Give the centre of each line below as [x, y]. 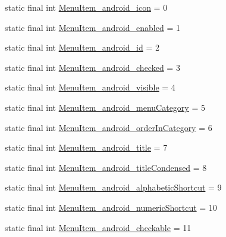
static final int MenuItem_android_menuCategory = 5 [105, 107]
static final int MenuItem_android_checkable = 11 [98, 227]
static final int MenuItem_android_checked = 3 [92, 67]
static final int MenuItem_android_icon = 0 [86, 7]
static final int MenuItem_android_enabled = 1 [92, 27]
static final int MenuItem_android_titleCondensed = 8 [106, 167]
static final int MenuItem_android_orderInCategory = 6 [109, 127]
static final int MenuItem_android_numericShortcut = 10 [111, 207]
